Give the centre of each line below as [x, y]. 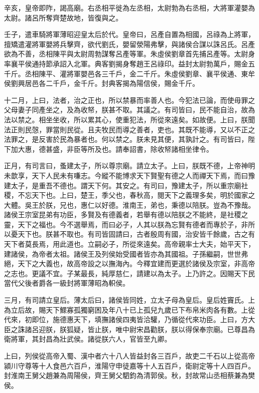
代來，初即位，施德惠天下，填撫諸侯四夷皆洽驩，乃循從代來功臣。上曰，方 [126, 319]
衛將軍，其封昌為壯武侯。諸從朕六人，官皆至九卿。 [88, 339]
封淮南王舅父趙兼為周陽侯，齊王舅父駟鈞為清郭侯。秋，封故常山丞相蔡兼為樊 [129, 375]
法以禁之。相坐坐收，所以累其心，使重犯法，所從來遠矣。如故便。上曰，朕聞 [129, 119]
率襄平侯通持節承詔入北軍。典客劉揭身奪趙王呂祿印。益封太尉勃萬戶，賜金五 [129, 63]
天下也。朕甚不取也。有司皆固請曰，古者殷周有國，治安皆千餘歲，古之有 [136, 234]
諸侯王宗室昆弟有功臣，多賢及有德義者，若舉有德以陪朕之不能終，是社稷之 [126, 214]
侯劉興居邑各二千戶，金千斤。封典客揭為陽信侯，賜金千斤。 [102, 83]
